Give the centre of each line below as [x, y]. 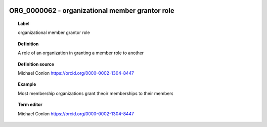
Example [27, 84]
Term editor [30, 105]
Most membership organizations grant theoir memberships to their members [96, 93]
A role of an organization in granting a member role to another [81, 53]
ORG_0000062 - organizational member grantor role [92, 11]
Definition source [36, 64]
